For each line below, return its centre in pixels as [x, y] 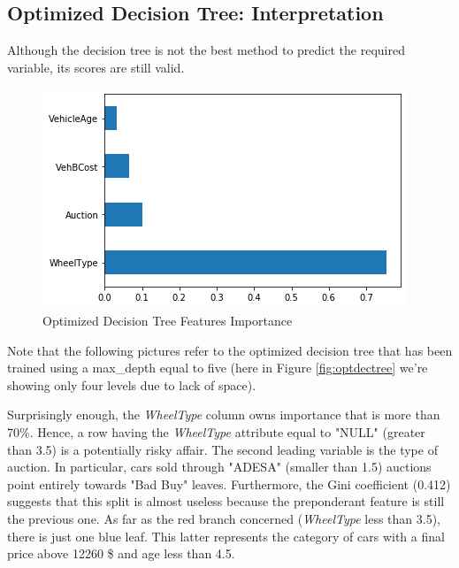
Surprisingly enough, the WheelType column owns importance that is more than [224, 414]
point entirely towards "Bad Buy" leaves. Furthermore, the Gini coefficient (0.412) [229, 484]
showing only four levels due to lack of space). [132, 384]
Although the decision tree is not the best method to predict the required [206, 50]
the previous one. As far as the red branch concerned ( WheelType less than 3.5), [224, 518]
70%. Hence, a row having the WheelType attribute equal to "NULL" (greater [216, 431]
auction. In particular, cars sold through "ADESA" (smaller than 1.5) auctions [219, 467]
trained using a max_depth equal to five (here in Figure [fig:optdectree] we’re [218, 368]
